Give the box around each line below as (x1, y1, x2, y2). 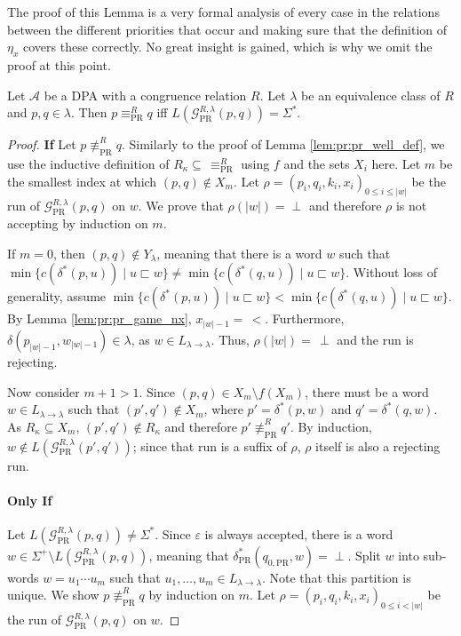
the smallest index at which (7, 171, 157, 190)
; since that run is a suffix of (132, 436, 287, 455)
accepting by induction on (7, 214, 148, 233)
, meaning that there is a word (156, 243, 322, 262)
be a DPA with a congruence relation (44, 85, 247, 104)
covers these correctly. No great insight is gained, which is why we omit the (23, 37, 433, 56)
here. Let (371, 154, 421, 172)
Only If (7, 490, 52, 509)
